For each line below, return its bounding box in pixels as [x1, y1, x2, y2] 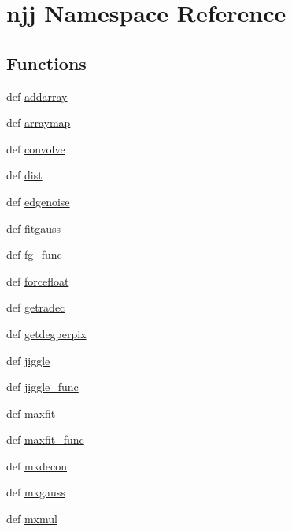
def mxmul [6, 511, 57, 527]
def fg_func [6, 246, 62, 263]
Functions [6, 50, 87, 75]
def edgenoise [6, 193, 70, 209]
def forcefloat [6, 272, 69, 289]
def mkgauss [6, 484, 65, 500]
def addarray [6, 87, 68, 104]
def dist [6, 167, 43, 183]
